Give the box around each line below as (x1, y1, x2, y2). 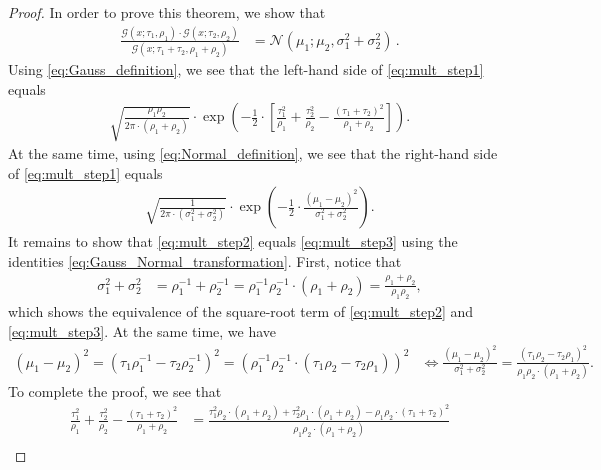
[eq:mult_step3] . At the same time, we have (8, 321, 277, 342)
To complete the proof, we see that (8, 380, 222, 401)
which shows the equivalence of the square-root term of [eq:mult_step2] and (8, 301, 474, 322)
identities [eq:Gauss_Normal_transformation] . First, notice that (8, 250, 402, 271)
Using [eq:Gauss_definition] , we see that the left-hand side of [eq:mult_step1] (8, 59, 484, 80)
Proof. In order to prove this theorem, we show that (8, 2, 326, 22)
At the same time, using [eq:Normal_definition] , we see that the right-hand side (8, 142, 498, 163)
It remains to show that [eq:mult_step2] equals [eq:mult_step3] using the (8, 231, 458, 252)
